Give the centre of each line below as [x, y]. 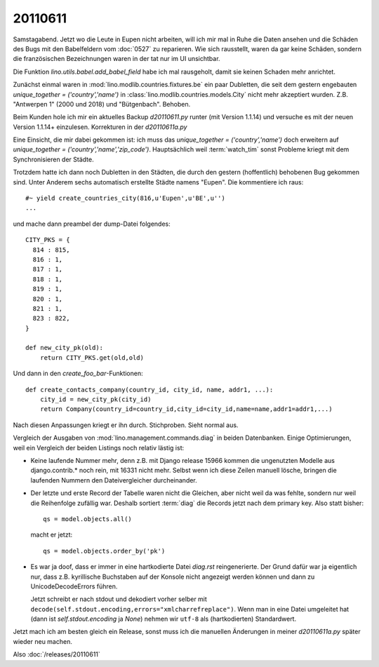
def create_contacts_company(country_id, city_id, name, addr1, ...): [149, 390]
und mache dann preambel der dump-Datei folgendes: [92, 224]
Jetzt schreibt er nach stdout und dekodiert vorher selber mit [119, 599]
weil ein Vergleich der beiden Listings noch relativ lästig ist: [99, 447]
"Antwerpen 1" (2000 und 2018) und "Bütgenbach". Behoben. [102, 104]
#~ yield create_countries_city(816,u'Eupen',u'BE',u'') [126, 198]
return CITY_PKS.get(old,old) [92, 357]
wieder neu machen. [43, 641]
